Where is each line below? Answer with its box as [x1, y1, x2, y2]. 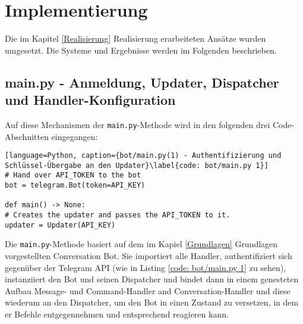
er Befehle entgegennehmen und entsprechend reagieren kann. [5, 308, 229, 320]
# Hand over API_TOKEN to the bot [5, 171, 141, 180]
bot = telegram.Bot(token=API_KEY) [5, 181, 146, 190]
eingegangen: [51, 130, 98, 142]
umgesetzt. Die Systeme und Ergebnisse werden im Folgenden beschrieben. [5, 43, 277, 56]
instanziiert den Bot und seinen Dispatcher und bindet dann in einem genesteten [5, 273, 299, 285]
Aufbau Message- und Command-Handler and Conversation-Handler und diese [5, 284, 291, 297]
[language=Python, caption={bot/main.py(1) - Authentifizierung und [5, 151, 282, 160]
